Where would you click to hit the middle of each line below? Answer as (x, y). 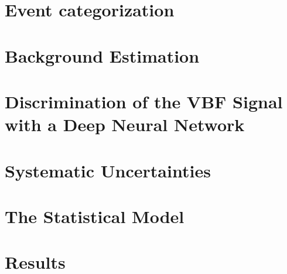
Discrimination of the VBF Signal (144, 101)
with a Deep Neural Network (125, 124)
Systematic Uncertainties (108, 170)
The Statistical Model (95, 216)
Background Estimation (102, 55)
